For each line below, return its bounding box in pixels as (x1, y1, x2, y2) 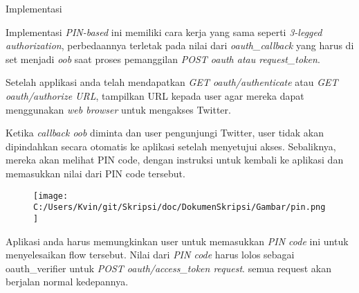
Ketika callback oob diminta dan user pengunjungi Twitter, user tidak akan (6, 125, 324, 140)
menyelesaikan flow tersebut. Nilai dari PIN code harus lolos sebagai (6, 247, 295, 262)
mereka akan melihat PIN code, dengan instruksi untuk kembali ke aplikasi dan (6, 152, 344, 167)
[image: (33, 190, 68, 201)
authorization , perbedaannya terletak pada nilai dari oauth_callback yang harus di (6, 38, 354, 53)
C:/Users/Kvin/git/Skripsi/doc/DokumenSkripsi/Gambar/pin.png (33, 202, 326, 213)
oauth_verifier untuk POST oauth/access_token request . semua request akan (6, 260, 331, 275)
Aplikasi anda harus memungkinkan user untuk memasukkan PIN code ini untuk (6, 233, 349, 248)
